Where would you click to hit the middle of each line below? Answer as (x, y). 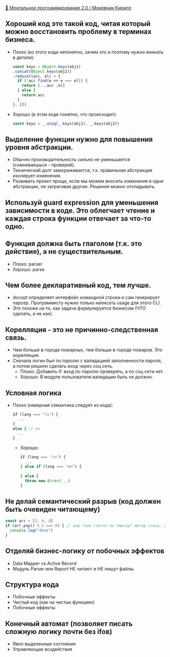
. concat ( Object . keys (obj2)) (42, 71)
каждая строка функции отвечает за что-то (78, 218)
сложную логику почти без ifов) (59, 631)
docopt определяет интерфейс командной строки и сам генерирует (86, 297)
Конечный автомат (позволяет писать (69, 624)
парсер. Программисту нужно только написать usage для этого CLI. (87, 303)
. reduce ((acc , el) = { (36, 76)
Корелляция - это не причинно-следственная (82, 330)
